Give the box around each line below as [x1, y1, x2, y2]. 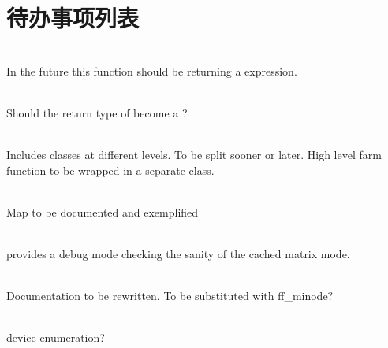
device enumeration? [6, 329, 105, 346]
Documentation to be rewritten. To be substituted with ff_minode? [6, 287, 334, 304]
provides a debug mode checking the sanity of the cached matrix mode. [6, 246, 350, 262]
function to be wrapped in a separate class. [6, 161, 215, 178]
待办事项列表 [6, 2, 140, 34]
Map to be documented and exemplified [6, 203, 199, 220]
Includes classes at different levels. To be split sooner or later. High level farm [6, 146, 382, 163]
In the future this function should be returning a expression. [6, 62, 297, 79]
